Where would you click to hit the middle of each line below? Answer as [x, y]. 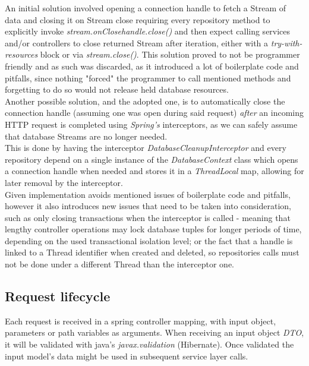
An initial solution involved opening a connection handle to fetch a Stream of [146, 8]
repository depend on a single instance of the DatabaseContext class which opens [152, 159]
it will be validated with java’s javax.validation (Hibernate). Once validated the [149, 344]
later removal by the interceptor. [64, 182]
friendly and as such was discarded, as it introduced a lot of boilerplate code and [152, 66]
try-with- [286, 42]
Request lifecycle [58, 296]
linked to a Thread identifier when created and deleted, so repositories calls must [152, 252]
